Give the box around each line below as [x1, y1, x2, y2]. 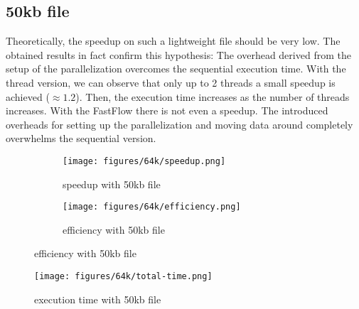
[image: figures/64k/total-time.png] [34, 271, 213, 282]
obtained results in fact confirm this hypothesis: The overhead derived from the [6, 47, 351, 62]
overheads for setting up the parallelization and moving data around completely [6, 116, 353, 131]
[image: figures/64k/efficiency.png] [63, 202, 241, 212]
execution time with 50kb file [34, 291, 161, 306]
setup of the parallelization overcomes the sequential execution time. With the [6, 61, 346, 76]
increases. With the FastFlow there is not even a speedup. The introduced [6, 103, 328, 118]
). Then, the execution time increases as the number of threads [75, 89, 350, 104]
